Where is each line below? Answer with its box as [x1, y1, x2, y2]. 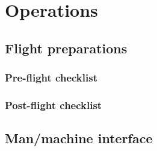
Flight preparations [5, 38, 128, 57]
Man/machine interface [5, 129, 153, 147]
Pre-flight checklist [5, 70, 97, 85]
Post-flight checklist [5, 97, 102, 112]
